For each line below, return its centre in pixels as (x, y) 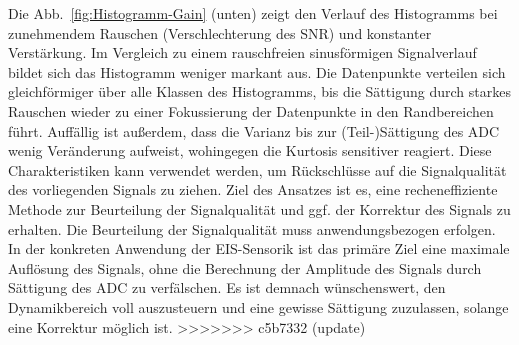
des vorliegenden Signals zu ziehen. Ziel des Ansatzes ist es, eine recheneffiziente (253, 189)
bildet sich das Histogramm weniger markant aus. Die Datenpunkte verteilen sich (257, 71)
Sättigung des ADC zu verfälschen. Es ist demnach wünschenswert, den (227, 287)
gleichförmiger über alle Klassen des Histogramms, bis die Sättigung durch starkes (259, 91)
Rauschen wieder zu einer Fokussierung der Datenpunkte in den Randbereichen (251, 110)
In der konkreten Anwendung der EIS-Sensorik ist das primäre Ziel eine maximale (259, 248)
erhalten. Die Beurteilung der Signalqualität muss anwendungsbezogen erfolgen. (252, 228)
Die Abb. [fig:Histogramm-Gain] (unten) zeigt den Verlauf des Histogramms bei (253, 13)
